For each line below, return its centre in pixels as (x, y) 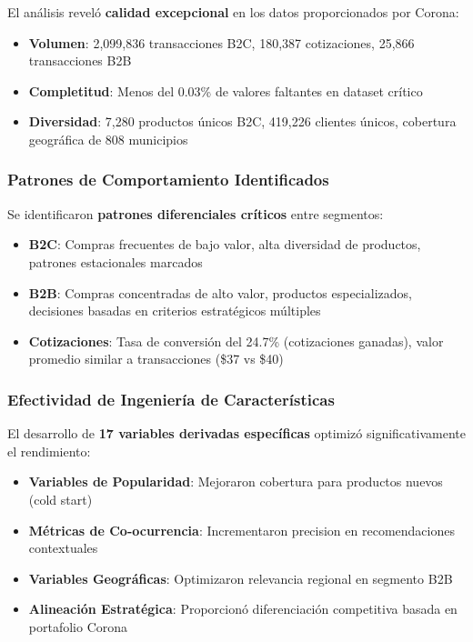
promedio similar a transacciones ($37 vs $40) (156, 359)
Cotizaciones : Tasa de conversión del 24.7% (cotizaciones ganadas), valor (236, 341)
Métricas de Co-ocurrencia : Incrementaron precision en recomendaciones (242, 530)
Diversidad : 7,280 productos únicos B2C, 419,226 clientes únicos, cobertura (242, 121)
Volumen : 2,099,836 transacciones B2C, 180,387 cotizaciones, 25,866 (221, 42)
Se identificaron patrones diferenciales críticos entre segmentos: (196, 213)
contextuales (63, 548)
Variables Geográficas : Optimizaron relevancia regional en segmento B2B (241, 578)
